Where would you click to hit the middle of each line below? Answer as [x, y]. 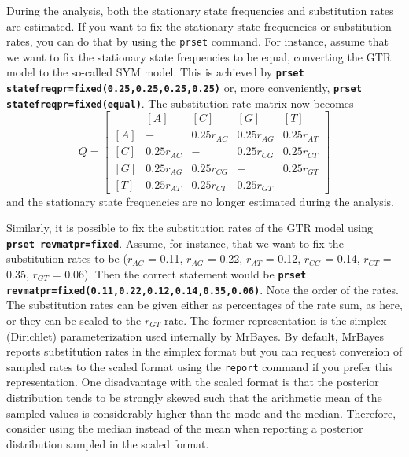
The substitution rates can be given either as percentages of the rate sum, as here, [204, 305]
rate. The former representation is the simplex [276, 320]
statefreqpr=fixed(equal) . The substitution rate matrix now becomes [180, 103]
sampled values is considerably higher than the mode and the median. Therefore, [201, 413]
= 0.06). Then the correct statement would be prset [179, 274]
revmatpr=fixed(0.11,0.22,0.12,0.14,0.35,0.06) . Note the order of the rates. [203, 289]
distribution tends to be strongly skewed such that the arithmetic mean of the [194, 397]
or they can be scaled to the [74, 320]
